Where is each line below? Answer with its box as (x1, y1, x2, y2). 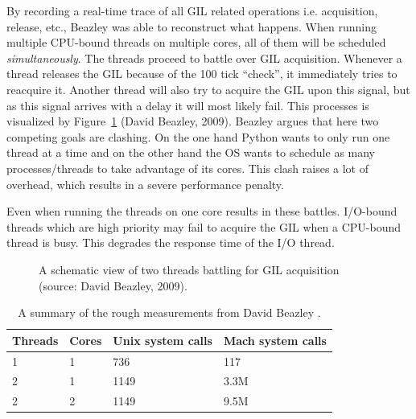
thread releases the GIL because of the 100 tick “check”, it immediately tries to (6, 65, 397, 82)
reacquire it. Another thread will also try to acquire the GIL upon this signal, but (6, 80, 410, 97)
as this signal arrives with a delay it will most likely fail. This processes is (6, 97, 369, 113)
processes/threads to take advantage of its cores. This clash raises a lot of (6, 159, 369, 176)
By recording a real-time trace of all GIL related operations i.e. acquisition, (6, 2, 378, 18)
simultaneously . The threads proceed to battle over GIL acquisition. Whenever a (6, 49, 402, 66)
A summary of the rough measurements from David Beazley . (18, 304, 321, 321)
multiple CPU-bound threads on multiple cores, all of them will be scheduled (6, 34, 386, 51)
